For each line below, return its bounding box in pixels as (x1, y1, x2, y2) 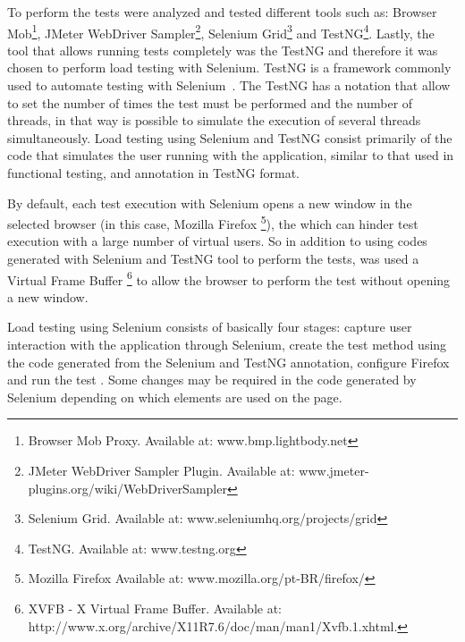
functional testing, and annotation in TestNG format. (7, 164, 300, 182)
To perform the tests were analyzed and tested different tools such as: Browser (7, 3, 437, 21)
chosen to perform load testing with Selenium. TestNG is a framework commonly (7, 58, 452, 77)
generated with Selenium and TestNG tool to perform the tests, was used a (7, 249, 419, 268)
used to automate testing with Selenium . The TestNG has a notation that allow (7, 76, 451, 95)
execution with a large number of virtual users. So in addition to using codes (7, 232, 427, 250)
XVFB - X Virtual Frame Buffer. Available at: (28, 599, 283, 617)
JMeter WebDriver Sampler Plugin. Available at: (28, 461, 295, 480)
